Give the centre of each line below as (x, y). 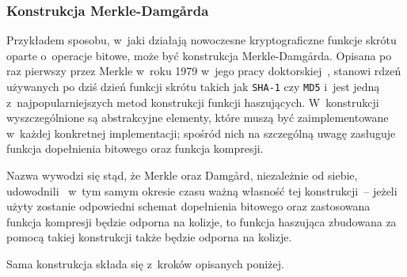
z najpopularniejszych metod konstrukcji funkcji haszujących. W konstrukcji (193, 102)
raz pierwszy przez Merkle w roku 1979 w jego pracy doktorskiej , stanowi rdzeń (204, 71)
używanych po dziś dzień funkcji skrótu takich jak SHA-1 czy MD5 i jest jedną (193, 86)
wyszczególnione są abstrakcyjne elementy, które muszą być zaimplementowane (198, 118)
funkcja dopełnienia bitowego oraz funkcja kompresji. (135, 148)
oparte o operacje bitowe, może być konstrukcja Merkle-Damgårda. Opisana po (199, 55)
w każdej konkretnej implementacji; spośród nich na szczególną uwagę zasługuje (201, 133)
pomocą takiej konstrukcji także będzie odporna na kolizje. (149, 237)
